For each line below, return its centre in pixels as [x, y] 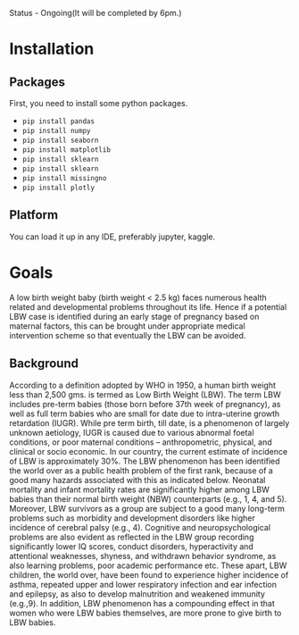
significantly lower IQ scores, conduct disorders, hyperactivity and [132, 546]
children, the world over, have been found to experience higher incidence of [149, 574]
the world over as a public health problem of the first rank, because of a [141, 470]
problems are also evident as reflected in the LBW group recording [132, 537]
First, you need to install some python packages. [99, 103]
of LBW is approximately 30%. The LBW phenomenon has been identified [145, 461]
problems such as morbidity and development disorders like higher [133, 518]
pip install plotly [58, 188]
